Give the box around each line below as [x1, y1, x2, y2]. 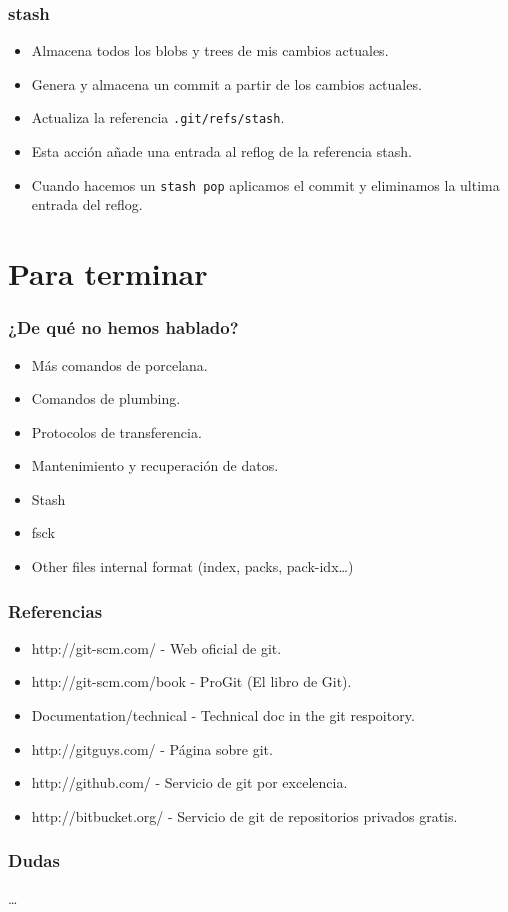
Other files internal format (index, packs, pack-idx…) [31, 556, 354, 577]
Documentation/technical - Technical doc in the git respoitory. [31, 705, 415, 726]
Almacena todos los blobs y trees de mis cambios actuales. [31, 40, 389, 61]
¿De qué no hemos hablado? [8, 315, 239, 340]
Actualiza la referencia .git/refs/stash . [31, 107, 285, 128]
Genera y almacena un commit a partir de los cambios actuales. [31, 73, 422, 94]
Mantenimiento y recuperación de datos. [31, 455, 279, 476]
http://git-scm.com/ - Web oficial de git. [31, 637, 282, 658]
